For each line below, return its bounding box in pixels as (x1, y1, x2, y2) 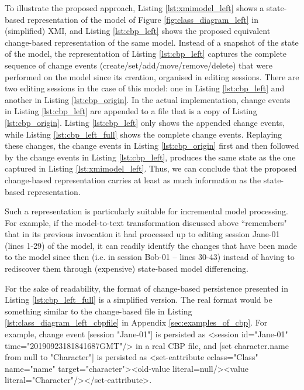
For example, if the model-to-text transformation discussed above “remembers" (5, 216, 287, 228)
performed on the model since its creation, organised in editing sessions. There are (5, 70, 299, 83)
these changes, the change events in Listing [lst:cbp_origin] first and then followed (5, 139, 299, 152)
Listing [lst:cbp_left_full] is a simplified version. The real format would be (5, 293, 272, 306)
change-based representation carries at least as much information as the (5, 173, 261, 186)
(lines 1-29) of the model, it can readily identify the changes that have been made (5, 239, 297, 251)
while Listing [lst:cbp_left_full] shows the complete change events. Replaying (5, 128, 282, 140)
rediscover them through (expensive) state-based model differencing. (5, 262, 248, 275)
